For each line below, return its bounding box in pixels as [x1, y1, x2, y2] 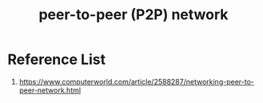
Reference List [7, 50, 106, 69]
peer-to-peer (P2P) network [38, 6, 229, 24]
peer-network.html [18, 85, 82, 95]
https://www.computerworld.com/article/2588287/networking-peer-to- [18, 77, 255, 86]
